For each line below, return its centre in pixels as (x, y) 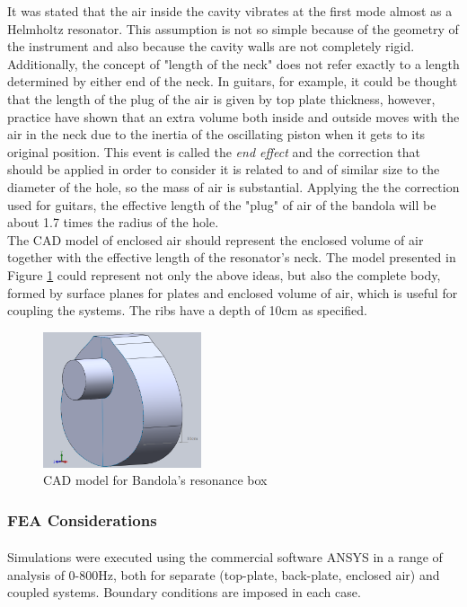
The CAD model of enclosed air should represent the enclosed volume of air (216, 239)
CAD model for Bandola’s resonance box (155, 480)
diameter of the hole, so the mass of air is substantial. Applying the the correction (233, 186)
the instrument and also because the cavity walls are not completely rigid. (211, 46)
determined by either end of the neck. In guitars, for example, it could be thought (233, 81)
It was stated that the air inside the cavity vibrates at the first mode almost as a (230, 11)
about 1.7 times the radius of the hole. (113, 222)
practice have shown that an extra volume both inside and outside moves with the (233, 116)
